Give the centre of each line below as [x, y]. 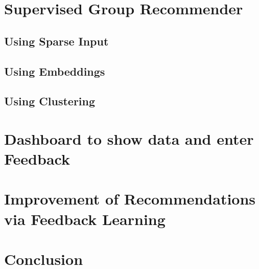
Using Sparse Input [56, 41]
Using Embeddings [55, 71]
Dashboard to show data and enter [129, 138]
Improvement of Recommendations [130, 199]
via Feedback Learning [85, 219]
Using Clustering [50, 101]
